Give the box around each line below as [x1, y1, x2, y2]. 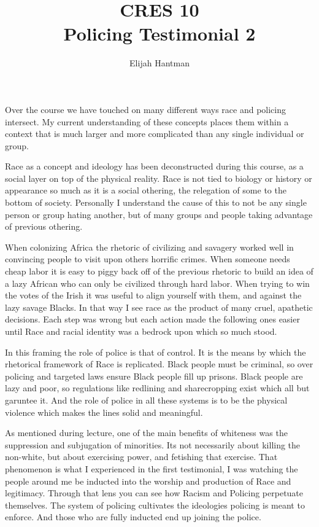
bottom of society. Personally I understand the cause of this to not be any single [5, 196, 307, 209]
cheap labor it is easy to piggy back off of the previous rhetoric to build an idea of [5, 265, 313, 278]
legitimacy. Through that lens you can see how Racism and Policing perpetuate [5, 486, 304, 499]
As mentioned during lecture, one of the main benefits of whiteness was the [5, 426, 288, 439]
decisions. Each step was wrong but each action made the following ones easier [5, 313, 300, 326]
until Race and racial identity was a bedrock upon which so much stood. [5, 325, 277, 337]
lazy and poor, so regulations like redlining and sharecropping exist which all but [5, 381, 310, 394]
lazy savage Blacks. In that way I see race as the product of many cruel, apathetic [5, 300, 313, 313]
